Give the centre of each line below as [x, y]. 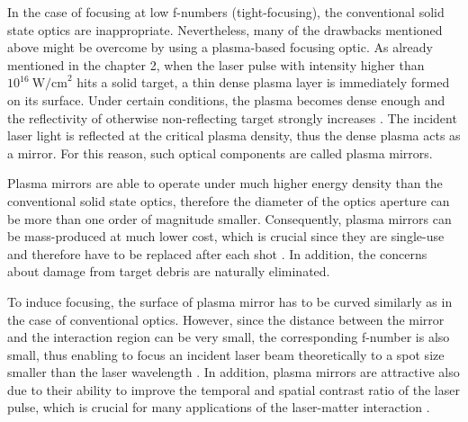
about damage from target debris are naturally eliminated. [169, 271]
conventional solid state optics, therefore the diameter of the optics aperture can [229, 200]
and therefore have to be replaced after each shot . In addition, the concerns [217, 253]
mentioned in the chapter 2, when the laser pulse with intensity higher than [216, 64]
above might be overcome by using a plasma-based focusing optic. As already [220, 47]
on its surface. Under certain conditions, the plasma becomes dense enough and [226, 99]
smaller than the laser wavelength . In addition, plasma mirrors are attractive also [234, 372]
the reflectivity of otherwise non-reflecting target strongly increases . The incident [232, 117]
